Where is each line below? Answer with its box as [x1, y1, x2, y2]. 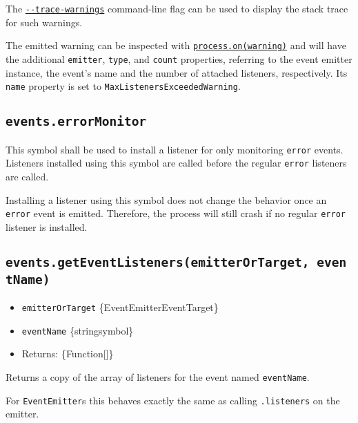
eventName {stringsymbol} [21, 323, 134, 337]
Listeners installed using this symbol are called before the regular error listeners [6, 156, 347, 170]
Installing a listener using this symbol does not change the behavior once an [6, 192, 327, 207]
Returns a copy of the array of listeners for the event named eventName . [6, 370, 310, 384]
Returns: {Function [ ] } [21, 346, 114, 361]
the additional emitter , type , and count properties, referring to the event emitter [6, 51, 352, 66]
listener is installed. [6, 219, 88, 234]
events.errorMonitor [6, 114, 147, 129]
